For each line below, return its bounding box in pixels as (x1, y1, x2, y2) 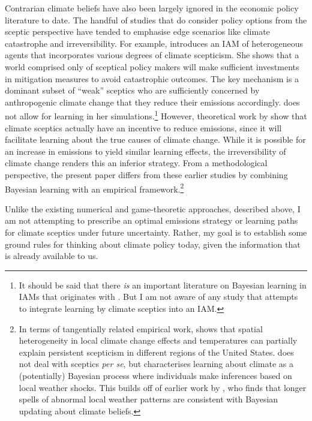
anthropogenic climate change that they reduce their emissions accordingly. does (5, 95, 300, 108)
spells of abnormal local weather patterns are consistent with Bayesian (19, 393, 278, 405)
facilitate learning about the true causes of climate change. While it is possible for (5, 133, 306, 146)
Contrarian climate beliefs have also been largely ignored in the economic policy (5, 2, 299, 14)
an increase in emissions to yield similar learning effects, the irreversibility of (5, 145, 286, 157)
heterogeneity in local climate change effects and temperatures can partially (19, 334, 298, 347)
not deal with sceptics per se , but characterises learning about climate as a (19, 357, 294, 370)
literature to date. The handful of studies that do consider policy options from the (5, 13, 307, 26)
